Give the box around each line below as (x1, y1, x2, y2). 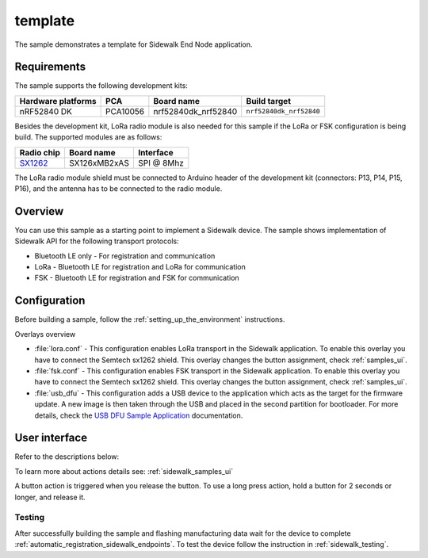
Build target (246, 95, 292, 106)
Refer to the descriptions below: (14, 452, 120, 461)
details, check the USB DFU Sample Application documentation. (34, 411, 243, 420)
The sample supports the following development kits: (14, 81, 188, 90)
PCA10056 (105, 105, 145, 117)
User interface (14, 431, 87, 445)
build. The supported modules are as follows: (14, 132, 162, 142)
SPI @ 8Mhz (137, 157, 184, 168)
